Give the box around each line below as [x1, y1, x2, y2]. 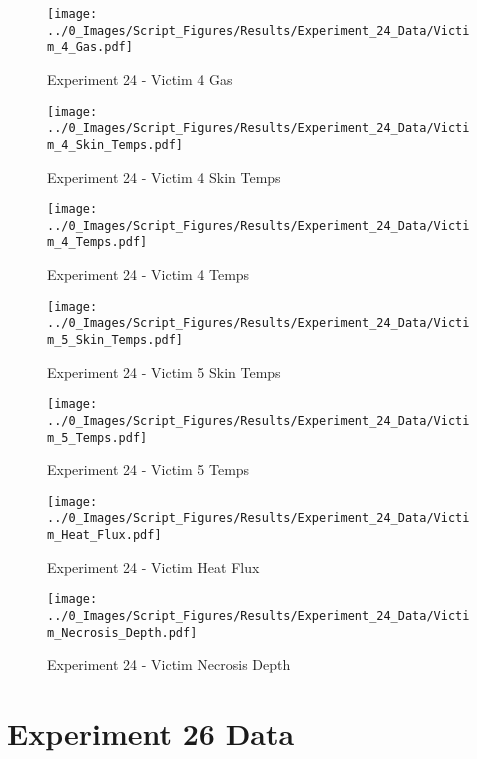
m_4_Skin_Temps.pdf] [47, 137, 184, 152]
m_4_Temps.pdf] [47, 235, 148, 250]
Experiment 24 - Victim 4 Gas [47, 68, 233, 89]
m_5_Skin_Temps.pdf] [47, 333, 184, 347]
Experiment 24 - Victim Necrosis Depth [47, 654, 291, 675]
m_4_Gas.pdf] [47, 40, 133, 55]
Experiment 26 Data [7, 713, 295, 754]
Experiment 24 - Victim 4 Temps [47, 264, 250, 285]
